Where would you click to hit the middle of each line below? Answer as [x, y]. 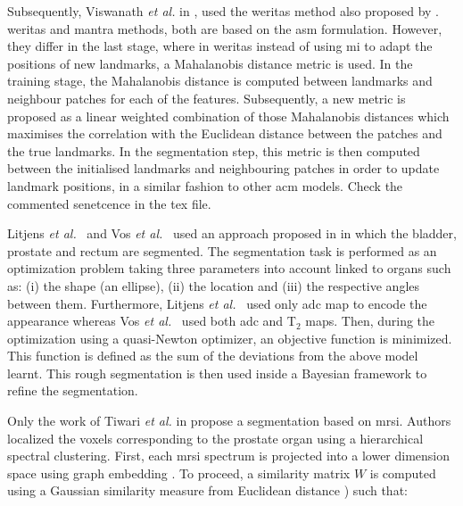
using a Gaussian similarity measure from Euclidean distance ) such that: [207, 490]
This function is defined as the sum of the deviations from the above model [213, 356]
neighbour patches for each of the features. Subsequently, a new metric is [207, 98]
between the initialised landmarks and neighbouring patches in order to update [223, 168]
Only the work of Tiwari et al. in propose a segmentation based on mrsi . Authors [229, 421]
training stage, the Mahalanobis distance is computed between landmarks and [220, 81]
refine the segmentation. [73, 390]
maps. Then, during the [370, 321]
